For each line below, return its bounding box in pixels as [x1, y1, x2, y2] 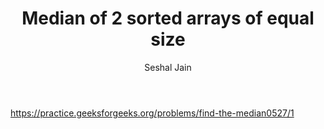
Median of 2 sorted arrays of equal [21, 7, 315, 30]
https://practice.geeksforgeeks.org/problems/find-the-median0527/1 [10, 107, 295, 119]
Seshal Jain [144, 61, 192, 73]
